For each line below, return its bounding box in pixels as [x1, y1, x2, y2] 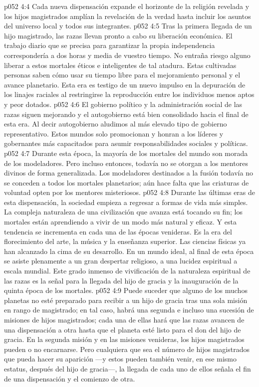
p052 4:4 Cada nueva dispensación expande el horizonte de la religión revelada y [4, 1, 250, 11]
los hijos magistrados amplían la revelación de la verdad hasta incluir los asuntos [4, 10, 251, 21]
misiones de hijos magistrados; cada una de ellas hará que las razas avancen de [4, 314, 245, 324]
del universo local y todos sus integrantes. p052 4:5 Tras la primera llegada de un [4, 20, 252, 31]
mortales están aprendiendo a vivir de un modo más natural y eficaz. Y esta [4, 216, 237, 227]
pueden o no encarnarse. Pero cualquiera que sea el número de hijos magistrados [4, 343, 250, 354]
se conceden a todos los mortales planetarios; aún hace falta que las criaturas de [4, 177, 249, 187]
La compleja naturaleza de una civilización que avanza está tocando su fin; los [4, 206, 243, 217]
